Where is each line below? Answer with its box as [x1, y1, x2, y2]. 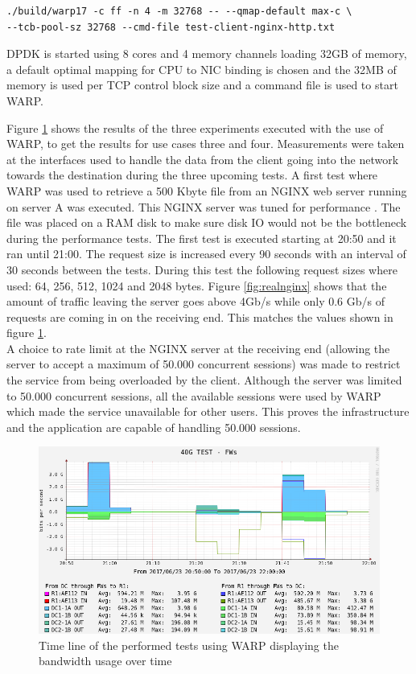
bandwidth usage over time [39, 652, 172, 669]
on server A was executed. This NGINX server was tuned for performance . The [6, 198, 401, 215]
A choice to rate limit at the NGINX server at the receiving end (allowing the [6, 339, 390, 356]
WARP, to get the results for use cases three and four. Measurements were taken [6, 135, 405, 152]
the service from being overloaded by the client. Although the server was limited [6, 372, 402, 388]
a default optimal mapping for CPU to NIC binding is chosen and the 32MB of [6, 60, 397, 77]
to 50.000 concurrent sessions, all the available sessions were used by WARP [6, 387, 381, 404]
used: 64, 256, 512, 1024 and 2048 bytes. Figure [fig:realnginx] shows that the [6, 277, 387, 294]
